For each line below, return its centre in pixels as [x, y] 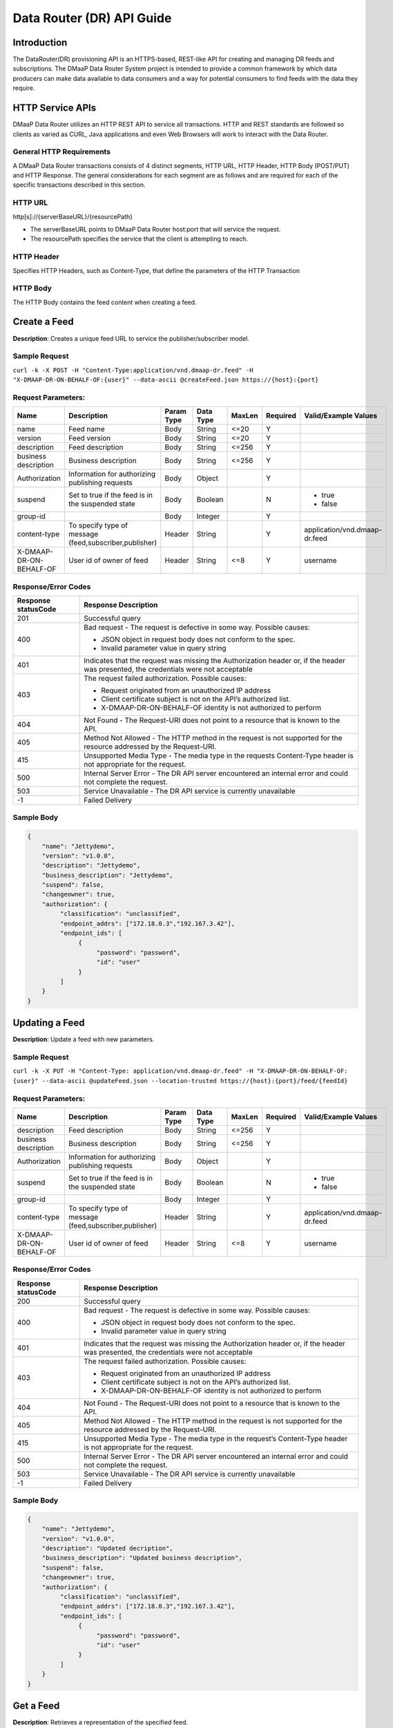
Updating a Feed [49, 1023]
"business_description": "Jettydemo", [107, 875]
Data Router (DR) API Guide [92, 18]
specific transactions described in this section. [79, 185]
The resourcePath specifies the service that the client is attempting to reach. [139, 239]
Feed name [87, 429]
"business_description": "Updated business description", [142, 1558]
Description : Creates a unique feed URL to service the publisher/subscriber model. [131, 338]
